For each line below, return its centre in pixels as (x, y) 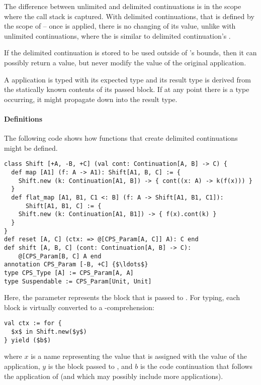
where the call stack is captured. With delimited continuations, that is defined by (129, 16)
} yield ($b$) (28, 340)
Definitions (23, 118)
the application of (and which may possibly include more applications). (114, 376)
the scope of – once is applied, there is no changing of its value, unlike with (120, 26)
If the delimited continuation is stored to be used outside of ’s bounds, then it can (130, 53)
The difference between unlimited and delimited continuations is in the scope (123, 6)
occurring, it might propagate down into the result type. (91, 99)
